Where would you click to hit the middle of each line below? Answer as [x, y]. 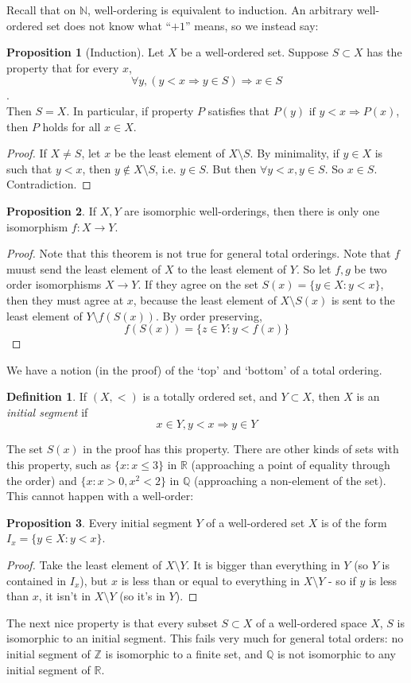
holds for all [72, 126]
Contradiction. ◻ [49, 184]
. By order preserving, [209, 315]
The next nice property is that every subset [112, 622]
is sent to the [363, 299]
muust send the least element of [84, 268]
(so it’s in [142, 596]
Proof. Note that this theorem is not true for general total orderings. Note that [199, 253]
